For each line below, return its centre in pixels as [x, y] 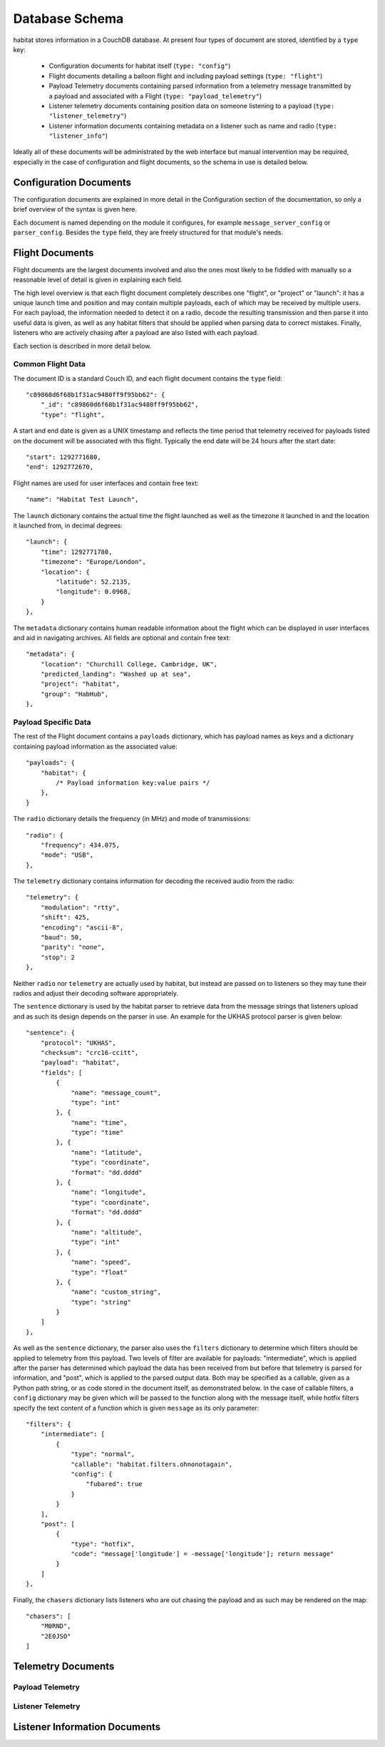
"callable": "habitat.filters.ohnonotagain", [152, 1464]
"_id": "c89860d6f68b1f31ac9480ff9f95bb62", [119, 405]
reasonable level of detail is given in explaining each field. [98, 280]
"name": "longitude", [108, 1192]
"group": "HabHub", [75, 694]
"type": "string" [101, 1302]
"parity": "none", [73, 947]
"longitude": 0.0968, [94, 592]
